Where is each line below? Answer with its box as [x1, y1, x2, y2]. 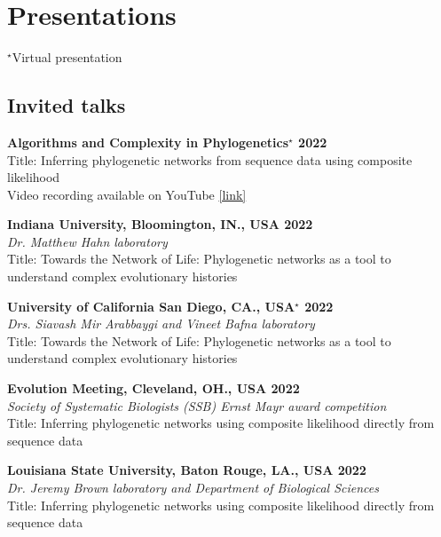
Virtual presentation [12, 48, 122, 67]
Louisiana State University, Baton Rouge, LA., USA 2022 [7, 461, 366, 479]
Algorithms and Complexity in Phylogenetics [7, 132, 289, 151]
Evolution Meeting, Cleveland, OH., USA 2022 [7, 379, 300, 398]
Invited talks [7, 91, 126, 119]
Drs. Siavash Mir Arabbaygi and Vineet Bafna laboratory [7, 314, 315, 333]
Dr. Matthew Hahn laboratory [7, 232, 168, 250]
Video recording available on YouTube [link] [7, 185, 247, 203]
